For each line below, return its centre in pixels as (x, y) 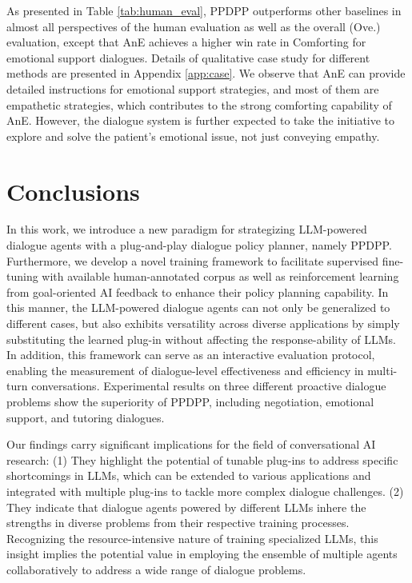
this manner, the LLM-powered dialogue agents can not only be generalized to (198, 307)
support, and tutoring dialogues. (86, 417)
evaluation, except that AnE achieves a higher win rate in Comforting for (186, 42)
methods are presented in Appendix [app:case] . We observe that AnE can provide (206, 73)
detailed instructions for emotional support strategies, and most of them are (193, 88)
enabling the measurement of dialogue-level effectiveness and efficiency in (185, 370)
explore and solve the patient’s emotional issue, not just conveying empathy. (193, 136)
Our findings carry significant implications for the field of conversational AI (191, 444)
